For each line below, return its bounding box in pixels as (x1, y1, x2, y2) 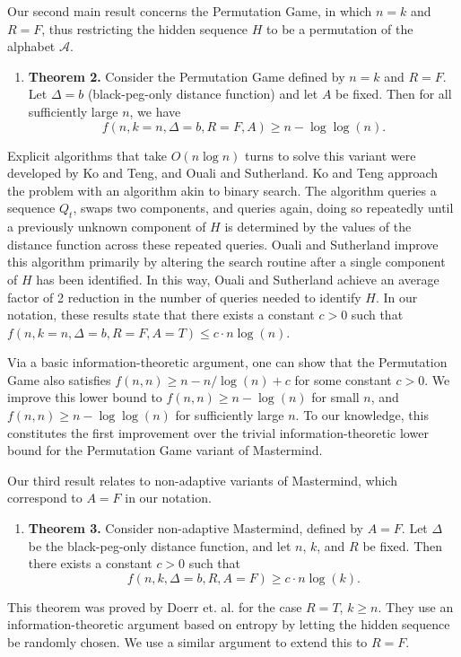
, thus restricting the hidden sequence (41, 19, 248, 38)
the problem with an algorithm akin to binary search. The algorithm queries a (7, 180, 437, 199)
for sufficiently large (175, 406, 284, 425)
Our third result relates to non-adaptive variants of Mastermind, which (7, 470, 397, 489)
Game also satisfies (7, 370, 111, 389)
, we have (129, 101, 181, 120)
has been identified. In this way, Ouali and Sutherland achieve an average (36, 269, 439, 288)
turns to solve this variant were (245, 145, 416, 164)
